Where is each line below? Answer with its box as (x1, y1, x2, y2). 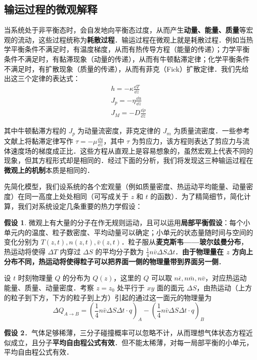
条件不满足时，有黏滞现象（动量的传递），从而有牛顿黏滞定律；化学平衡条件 (4, 53, 250, 64)
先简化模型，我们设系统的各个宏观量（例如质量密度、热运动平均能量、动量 (4, 181, 246, 192)
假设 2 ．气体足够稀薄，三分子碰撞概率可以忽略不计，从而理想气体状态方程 (4, 327, 246, 337)
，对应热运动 (205, 273, 247, 283)
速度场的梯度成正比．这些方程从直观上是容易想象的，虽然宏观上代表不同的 (10, 145, 253, 156)
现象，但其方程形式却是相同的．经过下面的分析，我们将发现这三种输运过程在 (4, 155, 253, 165)
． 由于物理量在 (175, 246, 224, 256)
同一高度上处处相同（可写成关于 (24, 191, 128, 201)
